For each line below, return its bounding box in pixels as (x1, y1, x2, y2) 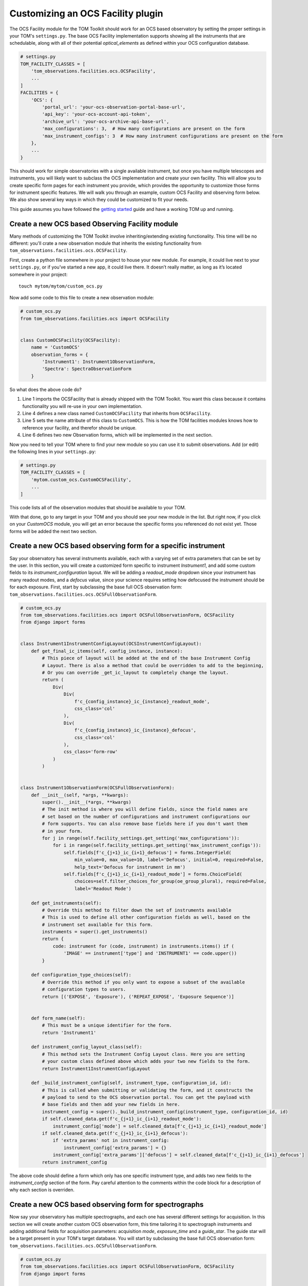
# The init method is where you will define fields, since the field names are (42, 807, 248, 812)
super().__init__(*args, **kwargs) (42, 799, 132, 805)
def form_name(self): (31, 1015, 86, 1021)
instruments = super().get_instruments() (42, 929, 148, 935)
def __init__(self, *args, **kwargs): (31, 792, 129, 798)
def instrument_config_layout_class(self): (31, 1044, 142, 1050)
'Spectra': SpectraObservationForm (42, 366, 132, 372)
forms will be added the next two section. (9, 528, 98, 534)
